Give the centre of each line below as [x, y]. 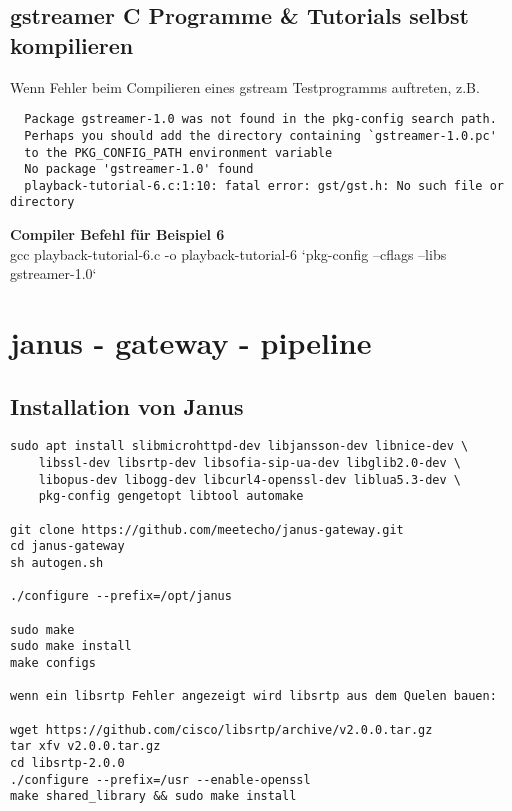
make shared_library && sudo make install [153, 796]
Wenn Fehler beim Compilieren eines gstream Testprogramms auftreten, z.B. [245, 86]
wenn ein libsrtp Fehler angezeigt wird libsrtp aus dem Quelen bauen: [253, 696]
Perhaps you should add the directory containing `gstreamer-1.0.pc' [260, 135]
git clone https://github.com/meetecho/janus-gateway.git [207, 529]
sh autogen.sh [57, 563]
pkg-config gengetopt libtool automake [171, 496]
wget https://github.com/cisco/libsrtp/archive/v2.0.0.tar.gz [221, 729]
